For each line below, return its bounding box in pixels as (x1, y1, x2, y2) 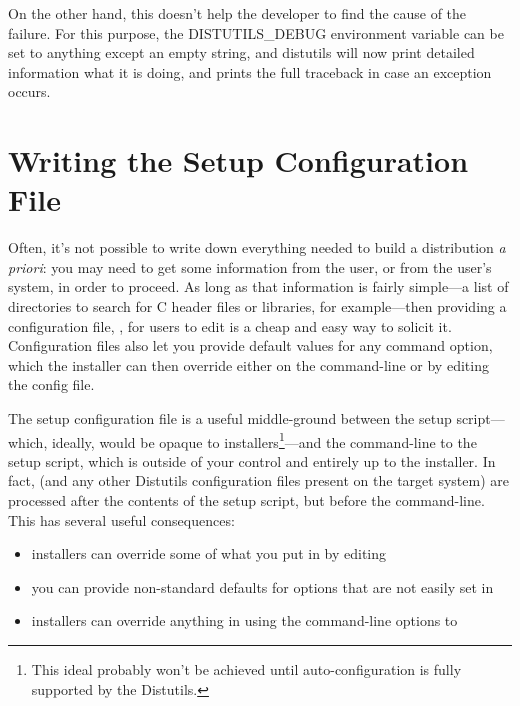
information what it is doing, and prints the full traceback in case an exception (8, 61, 492, 82)
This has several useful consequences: (8, 509, 235, 530)
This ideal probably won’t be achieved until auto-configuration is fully (31, 659, 462, 680)
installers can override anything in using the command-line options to (31, 610, 458, 631)
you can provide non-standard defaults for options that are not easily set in (31, 576, 494, 597)
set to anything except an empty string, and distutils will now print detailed (8, 42, 475, 63)
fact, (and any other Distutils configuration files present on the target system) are (8, 470, 509, 491)
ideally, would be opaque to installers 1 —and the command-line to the (51, 428, 477, 452)
